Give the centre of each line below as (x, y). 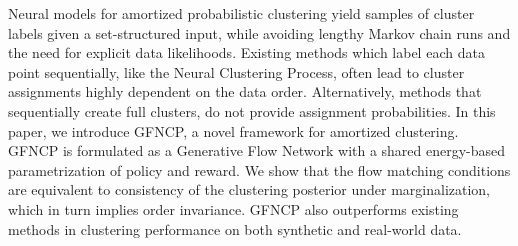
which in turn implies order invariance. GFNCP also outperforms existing (233, 208)
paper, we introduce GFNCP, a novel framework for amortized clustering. (233, 130)
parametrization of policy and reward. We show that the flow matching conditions (259, 169)
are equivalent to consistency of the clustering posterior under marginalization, (249, 189)
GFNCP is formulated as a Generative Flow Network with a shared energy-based (257, 150)
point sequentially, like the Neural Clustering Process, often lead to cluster (236, 71)
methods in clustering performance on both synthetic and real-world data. (235, 228)
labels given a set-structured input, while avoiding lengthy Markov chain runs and (259, 32)
